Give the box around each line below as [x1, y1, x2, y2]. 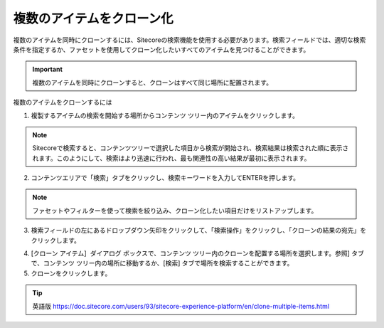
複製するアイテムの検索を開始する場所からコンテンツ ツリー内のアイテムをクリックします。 [31, 111, 299, 120]
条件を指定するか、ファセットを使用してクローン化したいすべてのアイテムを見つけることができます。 [13, 45, 310, 53]
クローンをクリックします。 [31, 269, 112, 277]
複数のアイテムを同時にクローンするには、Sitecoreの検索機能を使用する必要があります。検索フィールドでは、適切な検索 [13, 36, 366, 44]
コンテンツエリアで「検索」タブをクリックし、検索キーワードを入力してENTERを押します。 [31, 174, 300, 182]
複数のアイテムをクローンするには [13, 98, 112, 107]
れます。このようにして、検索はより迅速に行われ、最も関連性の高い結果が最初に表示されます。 [32, 154, 311, 162]
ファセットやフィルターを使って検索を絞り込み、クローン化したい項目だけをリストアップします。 [32, 206, 318, 215]
